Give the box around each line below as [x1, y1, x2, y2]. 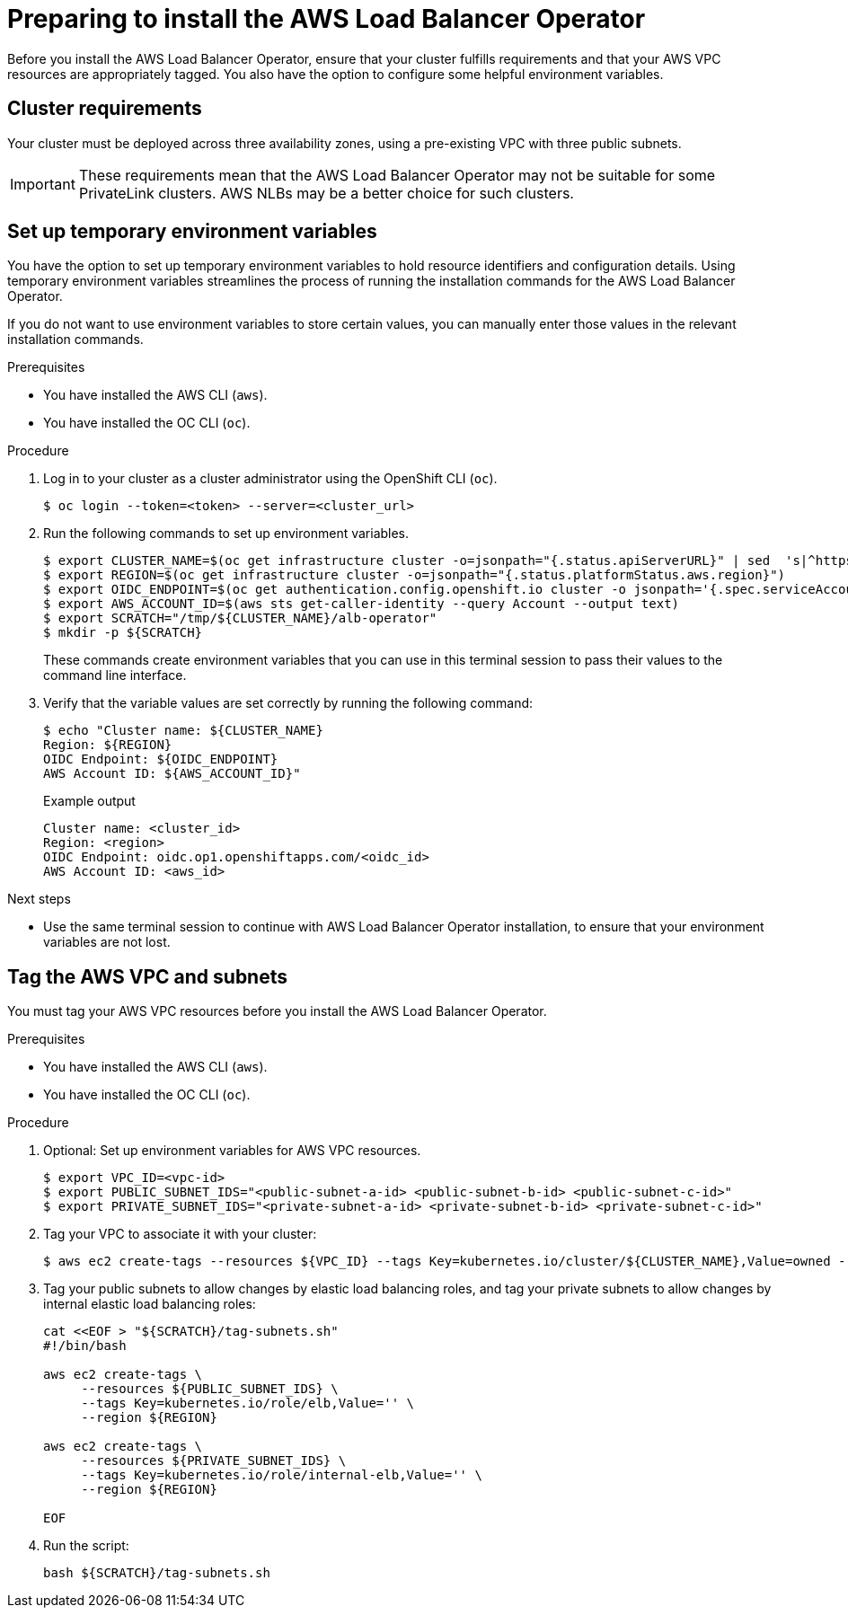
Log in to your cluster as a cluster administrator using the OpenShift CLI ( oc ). [43, 471, 498, 487]
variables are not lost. [43, 934, 171, 950]
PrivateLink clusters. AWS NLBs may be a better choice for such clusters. [78, 183, 574, 202]
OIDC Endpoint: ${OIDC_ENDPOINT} [43, 752, 278, 767]
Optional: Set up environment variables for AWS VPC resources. [43, 1143, 421, 1159]
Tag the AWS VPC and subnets [7, 965, 287, 988]
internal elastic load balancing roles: [43, 1296, 256, 1312]
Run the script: [43, 1538, 129, 1554]
